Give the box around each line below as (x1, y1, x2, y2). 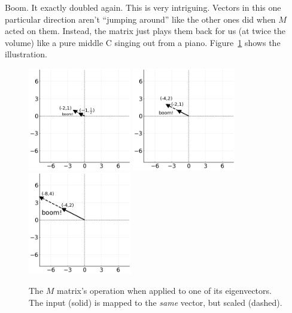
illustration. (5, 48, 47, 60)
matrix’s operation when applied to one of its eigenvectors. (57, 284, 272, 297)
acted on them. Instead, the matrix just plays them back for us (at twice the (5, 24, 285, 37)
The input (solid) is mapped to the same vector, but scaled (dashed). (29, 296, 282, 308)
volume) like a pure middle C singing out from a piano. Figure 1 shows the (5, 36, 281, 48)
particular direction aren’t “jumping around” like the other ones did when (5, 13, 276, 25)
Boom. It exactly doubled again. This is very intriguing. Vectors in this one (5, 1, 281, 13)
